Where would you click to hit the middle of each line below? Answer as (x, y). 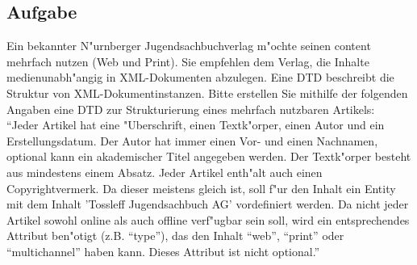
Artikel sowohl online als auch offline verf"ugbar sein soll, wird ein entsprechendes (208, 219)
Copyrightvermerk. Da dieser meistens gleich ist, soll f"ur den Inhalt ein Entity (201, 188)
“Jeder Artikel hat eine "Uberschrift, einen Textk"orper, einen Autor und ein (196, 125)
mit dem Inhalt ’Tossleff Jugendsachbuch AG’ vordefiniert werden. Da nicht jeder (208, 204)
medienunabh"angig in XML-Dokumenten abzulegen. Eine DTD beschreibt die (200, 77)
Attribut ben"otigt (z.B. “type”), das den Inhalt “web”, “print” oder (175, 236)
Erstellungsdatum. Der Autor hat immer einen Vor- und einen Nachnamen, (192, 140)
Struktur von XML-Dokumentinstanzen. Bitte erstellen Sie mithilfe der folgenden (207, 93)
